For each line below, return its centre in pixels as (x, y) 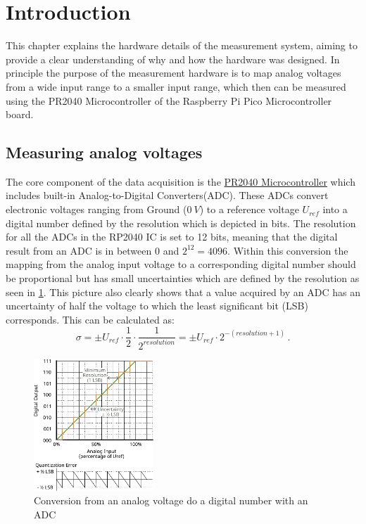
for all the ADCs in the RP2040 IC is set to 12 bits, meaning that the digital (172, 237)
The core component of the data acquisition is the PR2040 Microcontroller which (181, 181)
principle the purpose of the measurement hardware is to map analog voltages (173, 73)
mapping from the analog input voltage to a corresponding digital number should (181, 264)
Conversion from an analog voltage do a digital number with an (171, 500)
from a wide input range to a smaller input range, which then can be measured (176, 86)
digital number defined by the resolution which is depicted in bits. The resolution (181, 223)
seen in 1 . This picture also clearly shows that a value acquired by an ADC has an (183, 292)
